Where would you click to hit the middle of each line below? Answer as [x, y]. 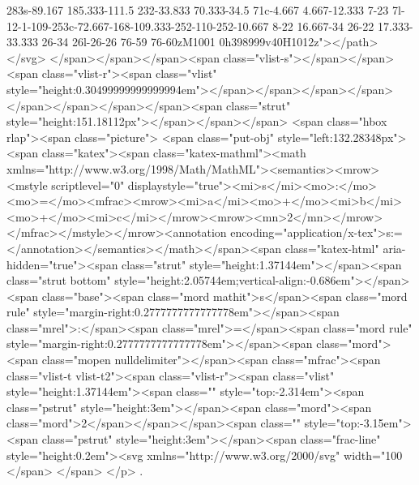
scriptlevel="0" [88, 185]
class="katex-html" [332, 248]
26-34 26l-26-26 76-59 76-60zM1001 [128, 42]
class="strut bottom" [59, 280]
